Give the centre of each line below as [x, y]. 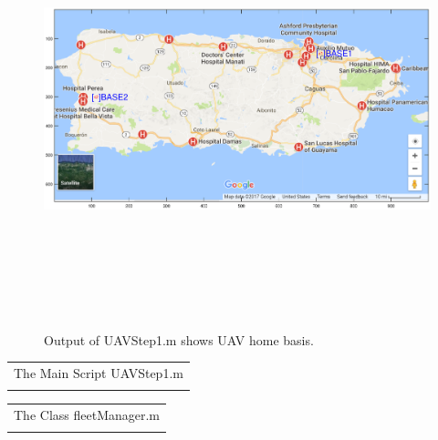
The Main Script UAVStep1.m [99, 372]
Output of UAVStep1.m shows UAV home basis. [179, 339]
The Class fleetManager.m [87, 415]
